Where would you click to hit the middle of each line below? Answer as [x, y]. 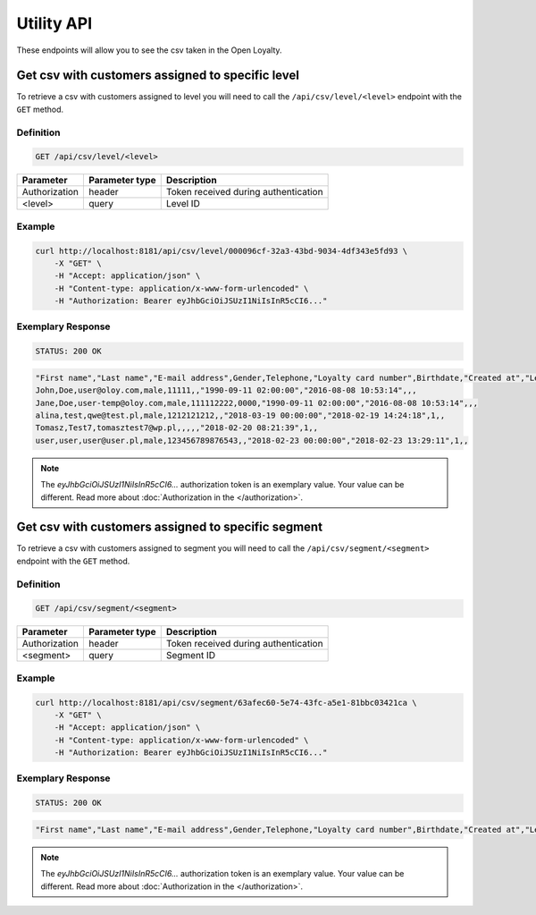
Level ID [183, 204]
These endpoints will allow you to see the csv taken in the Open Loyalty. [149, 50]
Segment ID [191, 656]
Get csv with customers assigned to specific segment [170, 527]
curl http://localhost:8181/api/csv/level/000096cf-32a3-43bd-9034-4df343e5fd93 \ [222, 251]
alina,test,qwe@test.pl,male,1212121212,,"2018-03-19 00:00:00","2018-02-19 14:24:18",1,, [240, 415]
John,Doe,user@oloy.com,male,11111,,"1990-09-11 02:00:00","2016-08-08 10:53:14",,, [226, 390]
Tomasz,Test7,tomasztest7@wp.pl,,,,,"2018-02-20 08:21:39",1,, [177, 428]
